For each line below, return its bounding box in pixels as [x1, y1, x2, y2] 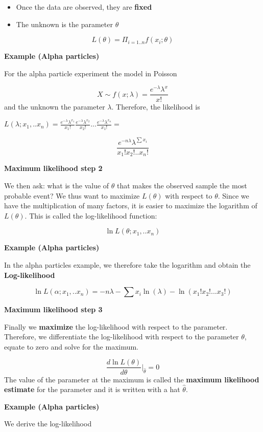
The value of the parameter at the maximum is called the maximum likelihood [4, 374, 259, 384]
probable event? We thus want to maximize [4, 190, 140, 201]
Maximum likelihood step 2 [4, 163, 103, 174]
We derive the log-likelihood [4, 418, 92, 429]
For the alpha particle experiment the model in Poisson [4, 68, 177, 78]
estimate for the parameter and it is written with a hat [4, 384, 180, 395]
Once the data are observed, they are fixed [16, 2, 152, 12]
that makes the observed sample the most [116, 180, 247, 190]
